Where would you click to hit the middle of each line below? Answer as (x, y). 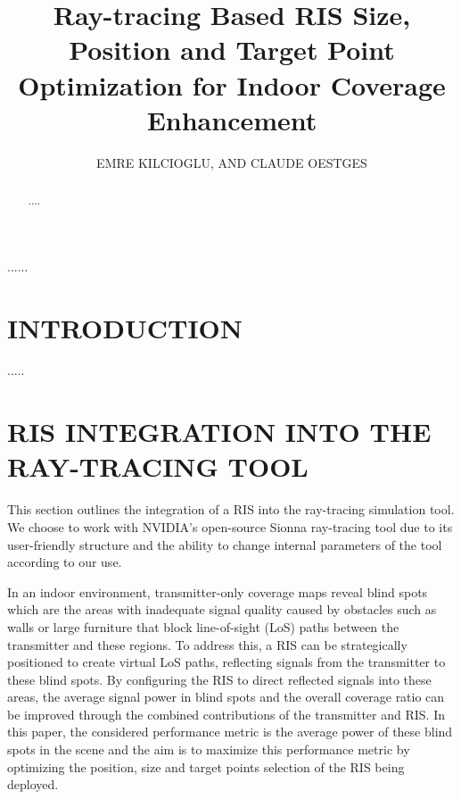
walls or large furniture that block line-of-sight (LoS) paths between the (203, 626)
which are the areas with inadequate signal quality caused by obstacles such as (222, 609)
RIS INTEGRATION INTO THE (219, 432)
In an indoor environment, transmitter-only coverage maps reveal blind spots (218, 591)
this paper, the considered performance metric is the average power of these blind (230, 732)
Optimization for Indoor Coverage (232, 84)
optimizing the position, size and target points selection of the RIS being (206, 766)
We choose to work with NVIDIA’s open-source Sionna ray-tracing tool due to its (230, 526)
